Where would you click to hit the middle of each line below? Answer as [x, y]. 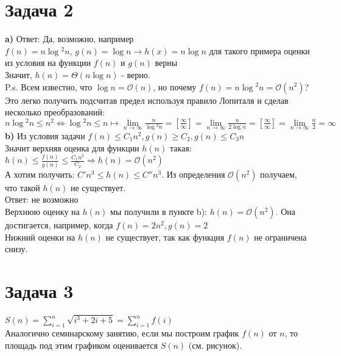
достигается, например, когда [59, 224]
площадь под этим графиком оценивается [82, 345]
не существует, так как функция [165, 237]
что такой [23, 187]
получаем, [279, 174]
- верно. [136, 74]
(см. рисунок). [215, 345]
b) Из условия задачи [45, 135]
